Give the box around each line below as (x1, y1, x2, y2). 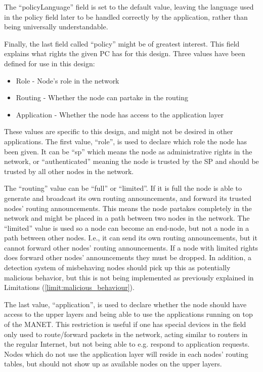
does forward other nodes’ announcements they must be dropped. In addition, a (4, 252, 251, 263)
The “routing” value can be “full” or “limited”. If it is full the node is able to (4, 183, 242, 193)
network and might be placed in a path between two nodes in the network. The (4, 213, 250, 223)
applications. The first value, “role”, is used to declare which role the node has (4, 136, 247, 146)
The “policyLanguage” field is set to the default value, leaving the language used (4, 2, 254, 12)
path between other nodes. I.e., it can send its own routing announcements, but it (4, 232, 257, 243)
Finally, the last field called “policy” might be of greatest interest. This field (4, 38, 240, 49)
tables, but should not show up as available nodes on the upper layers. (4, 358, 222, 369)
